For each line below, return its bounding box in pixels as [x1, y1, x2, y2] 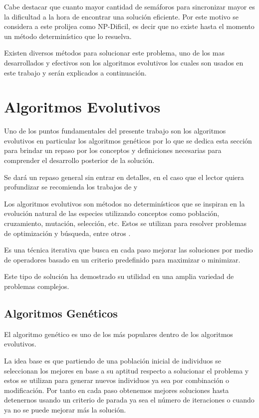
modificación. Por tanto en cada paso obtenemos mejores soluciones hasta [4, 384, 229, 395]
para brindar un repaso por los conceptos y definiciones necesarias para [4, 145, 222, 155]
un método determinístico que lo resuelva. [4, 30, 132, 41]
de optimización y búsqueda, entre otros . [4, 227, 131, 238]
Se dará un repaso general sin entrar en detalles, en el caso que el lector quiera [4, 171, 244, 182]
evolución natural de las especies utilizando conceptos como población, [4, 208, 220, 218]
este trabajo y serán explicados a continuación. [4, 67, 147, 77]
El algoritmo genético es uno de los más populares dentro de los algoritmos [4, 328, 233, 339]
